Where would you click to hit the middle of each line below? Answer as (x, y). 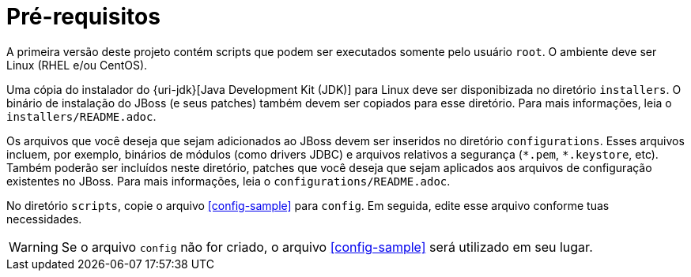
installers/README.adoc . (81, 116)
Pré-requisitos (83, 17)
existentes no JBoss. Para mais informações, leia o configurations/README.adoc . (228, 181)
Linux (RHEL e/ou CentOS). (77, 65)
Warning (34, 247)
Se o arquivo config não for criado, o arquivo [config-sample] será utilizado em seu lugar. (327, 247)
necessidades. (44, 219)
